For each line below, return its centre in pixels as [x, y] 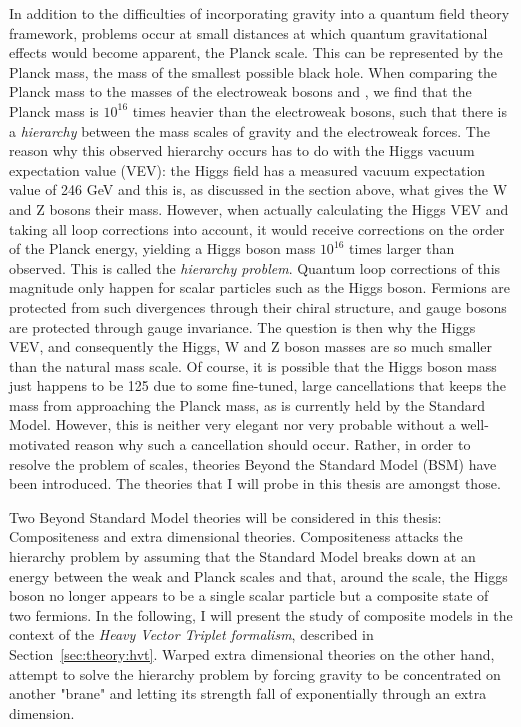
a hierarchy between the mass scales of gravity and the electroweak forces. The [249, 130]
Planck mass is [54, 110]
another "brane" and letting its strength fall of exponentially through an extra [248, 693]
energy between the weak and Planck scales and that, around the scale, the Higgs [258, 575]
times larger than [402, 248]
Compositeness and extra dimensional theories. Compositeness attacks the [236, 536]
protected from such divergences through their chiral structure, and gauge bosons [258, 306]
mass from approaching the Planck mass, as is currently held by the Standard [247, 404]
